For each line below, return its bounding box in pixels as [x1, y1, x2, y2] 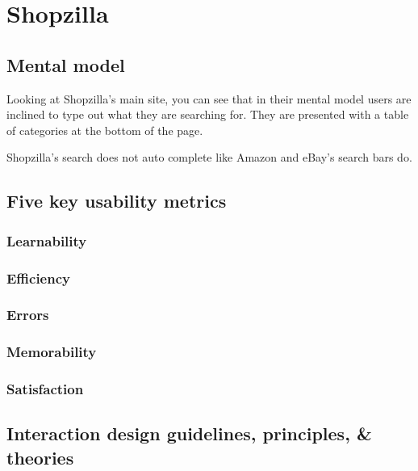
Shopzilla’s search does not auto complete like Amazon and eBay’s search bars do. [6, 149, 412, 166]
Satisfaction [6, 379, 84, 399]
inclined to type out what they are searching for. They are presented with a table [6, 106, 409, 123]
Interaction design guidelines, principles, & [6, 421, 372, 446]
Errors [6, 305, 49, 325]
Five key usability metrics [6, 188, 227, 213]
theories [6, 444, 74, 469]
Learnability [6, 230, 87, 250]
